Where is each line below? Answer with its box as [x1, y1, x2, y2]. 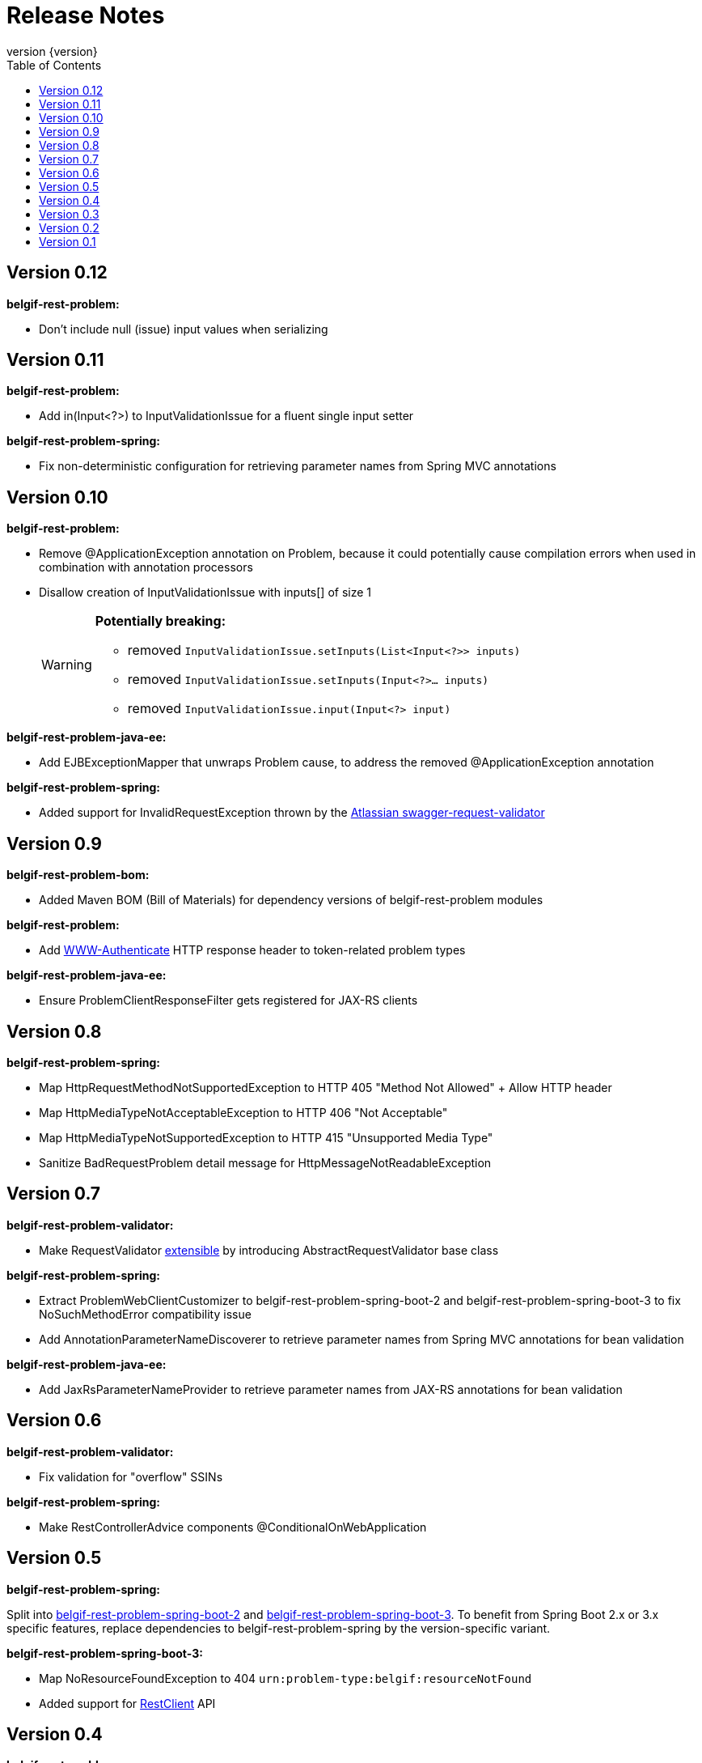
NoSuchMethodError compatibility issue [39, 1306, 252, 1321]
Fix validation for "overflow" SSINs [39, 1469, 223, 1484]
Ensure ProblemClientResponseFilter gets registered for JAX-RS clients [39, 993, 418, 1008]
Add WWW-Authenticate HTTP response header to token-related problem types [39, 943, 466, 958]
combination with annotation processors [39, 560, 253, 575]
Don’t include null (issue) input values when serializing [39, 321, 328, 336]
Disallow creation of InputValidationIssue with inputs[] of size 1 [39, 585, 372, 600]
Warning [41, 656, 92, 673]
